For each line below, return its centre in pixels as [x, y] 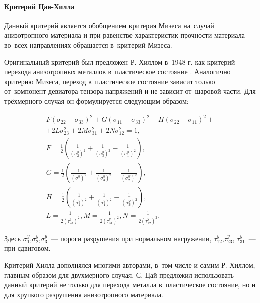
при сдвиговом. [27, 248]
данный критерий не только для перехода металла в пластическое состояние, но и [130, 285]
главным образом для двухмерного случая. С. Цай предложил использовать [119, 275]
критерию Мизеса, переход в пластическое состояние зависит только [110, 81]
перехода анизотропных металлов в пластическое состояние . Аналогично [117, 71]
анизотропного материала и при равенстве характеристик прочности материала [124, 35]
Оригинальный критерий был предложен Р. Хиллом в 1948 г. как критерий [120, 61]
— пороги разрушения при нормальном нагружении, [131, 238]
